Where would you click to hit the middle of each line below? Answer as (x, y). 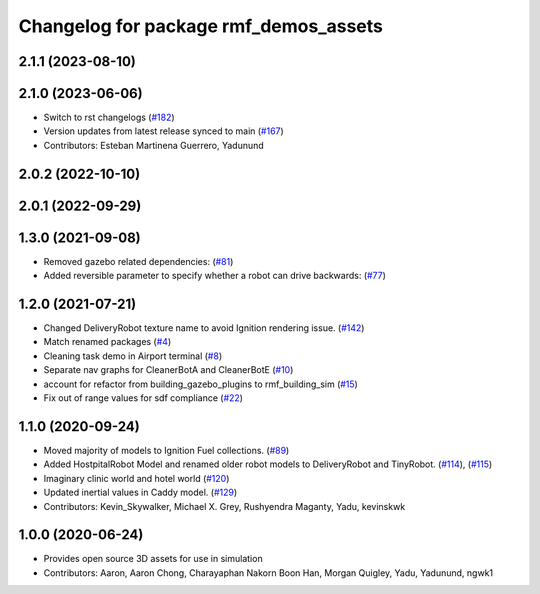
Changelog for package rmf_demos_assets (201, 26)
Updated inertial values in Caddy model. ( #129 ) (140, 492)
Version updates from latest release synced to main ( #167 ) (163, 131)
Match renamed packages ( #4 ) (107, 342)
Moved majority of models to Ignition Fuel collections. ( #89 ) (166, 450)
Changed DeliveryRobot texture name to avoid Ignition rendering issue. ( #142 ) (204, 328)
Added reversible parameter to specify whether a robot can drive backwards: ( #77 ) (215, 276)
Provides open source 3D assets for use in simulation (153, 559)
